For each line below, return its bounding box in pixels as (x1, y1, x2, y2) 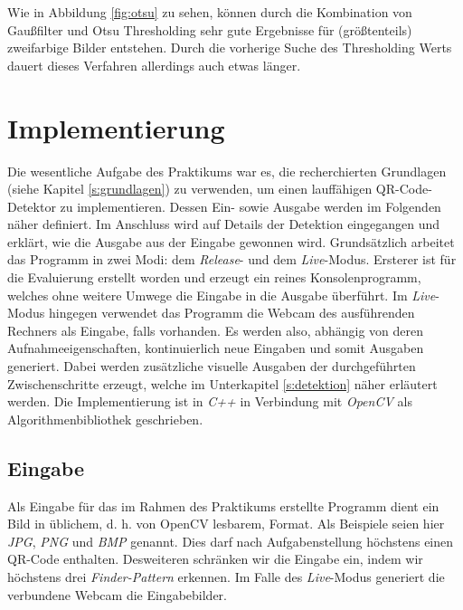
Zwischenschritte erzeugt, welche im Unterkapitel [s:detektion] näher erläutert (7, 374, 438, 393)
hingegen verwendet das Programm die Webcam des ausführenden (48, 303, 415, 322)
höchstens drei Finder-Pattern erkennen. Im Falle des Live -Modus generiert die (7, 567, 445, 586)
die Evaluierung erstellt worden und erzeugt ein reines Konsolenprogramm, (7, 268, 421, 287)
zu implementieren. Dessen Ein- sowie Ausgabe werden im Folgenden (60, 196, 441, 215)
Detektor (7, 196, 56, 215)
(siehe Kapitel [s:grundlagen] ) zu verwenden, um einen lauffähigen (7, 179, 373, 198)
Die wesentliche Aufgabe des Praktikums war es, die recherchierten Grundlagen (7, 161, 447, 180)
